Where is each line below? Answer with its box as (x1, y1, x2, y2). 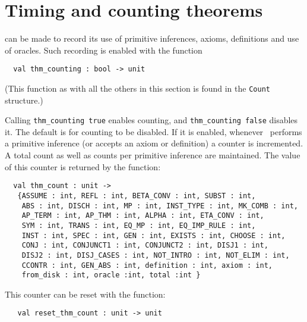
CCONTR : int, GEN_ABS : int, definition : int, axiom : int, (21, 261, 273, 270)
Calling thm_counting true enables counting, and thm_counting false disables (5, 114, 298, 126)
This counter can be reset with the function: (5, 287, 166, 300)
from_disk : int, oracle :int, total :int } (21, 271, 201, 280)
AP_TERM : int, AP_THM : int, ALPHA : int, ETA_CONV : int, (21, 211, 264, 220)
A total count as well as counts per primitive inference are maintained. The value (5, 149, 300, 161)
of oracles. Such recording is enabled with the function (5, 43, 202, 56)
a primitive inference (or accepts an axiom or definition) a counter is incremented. (5, 137, 303, 149)
